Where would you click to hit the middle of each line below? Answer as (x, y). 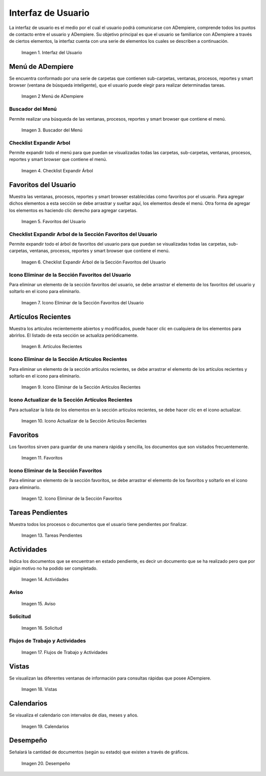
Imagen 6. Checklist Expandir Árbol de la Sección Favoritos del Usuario (94, 262)
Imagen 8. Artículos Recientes (52, 347)
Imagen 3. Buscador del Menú (52, 130)
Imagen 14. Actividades (45, 580)
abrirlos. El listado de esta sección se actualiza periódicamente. (74, 335)
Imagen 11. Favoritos (42, 458)
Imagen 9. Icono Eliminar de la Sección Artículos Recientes (81, 387)
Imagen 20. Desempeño (46, 763)
